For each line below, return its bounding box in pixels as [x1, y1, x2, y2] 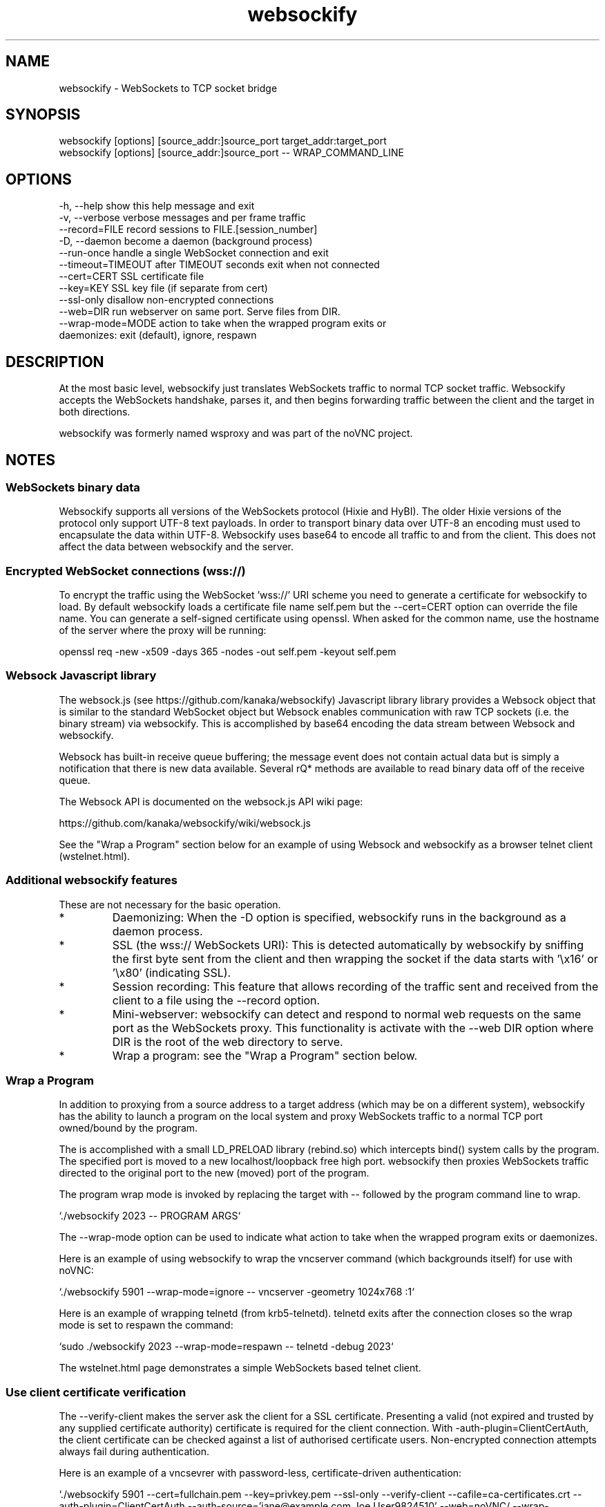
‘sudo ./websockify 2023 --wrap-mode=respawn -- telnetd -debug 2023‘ [59, 1340, 394, 1353]
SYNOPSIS [6, 106, 81, 124]
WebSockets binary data [6, 480, 140, 494]
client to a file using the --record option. [112, 993, 320, 1007]
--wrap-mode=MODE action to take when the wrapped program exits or [59, 317, 387, 330]
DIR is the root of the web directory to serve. [112, 1034, 343, 1049]
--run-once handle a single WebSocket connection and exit [59, 247, 329, 259]
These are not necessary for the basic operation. [59, 898, 281, 910]
